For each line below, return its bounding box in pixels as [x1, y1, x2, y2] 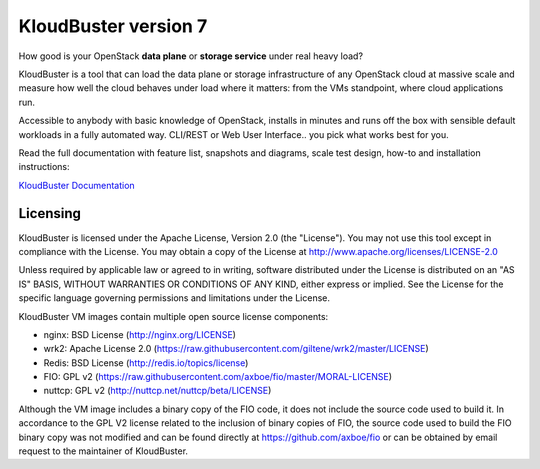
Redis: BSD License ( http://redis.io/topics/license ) [43, 356, 249, 369]
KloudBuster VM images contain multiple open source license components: [18, 310, 329, 322]
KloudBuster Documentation [18, 179, 135, 191]
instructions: [18, 161, 70, 173]
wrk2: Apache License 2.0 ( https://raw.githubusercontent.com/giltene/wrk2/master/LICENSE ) [43, 343, 429, 355]
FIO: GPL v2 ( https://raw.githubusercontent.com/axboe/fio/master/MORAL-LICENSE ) [43, 371, 393, 383]
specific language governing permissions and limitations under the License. [18, 292, 330, 304]
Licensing [18, 205, 82, 222]
